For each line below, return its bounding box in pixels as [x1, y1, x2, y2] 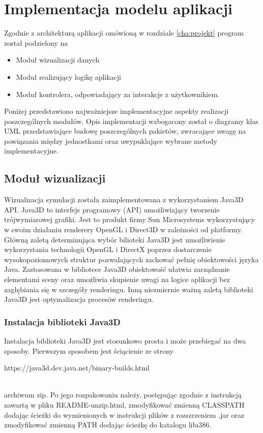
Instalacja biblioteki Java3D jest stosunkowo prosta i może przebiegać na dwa [4, 335, 246, 346]
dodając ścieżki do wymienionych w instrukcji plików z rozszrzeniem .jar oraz [4, 409, 245, 420]
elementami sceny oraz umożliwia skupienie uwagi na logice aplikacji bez [4, 274, 230, 285]
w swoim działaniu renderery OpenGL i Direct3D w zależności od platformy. [4, 224, 243, 235]
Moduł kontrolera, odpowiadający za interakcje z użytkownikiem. [16, 88, 219, 99]
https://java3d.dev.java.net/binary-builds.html [4, 362, 150, 373]
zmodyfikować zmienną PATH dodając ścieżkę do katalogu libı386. [4, 419, 212, 430]
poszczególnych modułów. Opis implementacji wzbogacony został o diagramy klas [4, 115, 258, 126]
